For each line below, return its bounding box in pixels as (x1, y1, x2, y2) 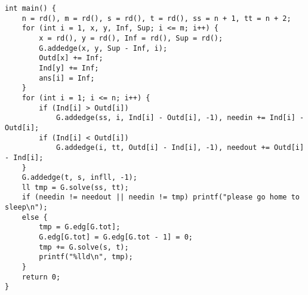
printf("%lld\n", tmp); (39, 253, 133, 262)
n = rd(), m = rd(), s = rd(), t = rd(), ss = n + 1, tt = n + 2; (21, 14, 291, 23)
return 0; (21, 272, 61, 281)
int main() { (5, 4, 56, 13)
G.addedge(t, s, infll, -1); (21, 173, 137, 182)
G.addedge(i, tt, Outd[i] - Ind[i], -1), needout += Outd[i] (56, 143, 304, 152)
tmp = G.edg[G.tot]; (39, 223, 121, 232)
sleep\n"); (5, 203, 48, 212)
